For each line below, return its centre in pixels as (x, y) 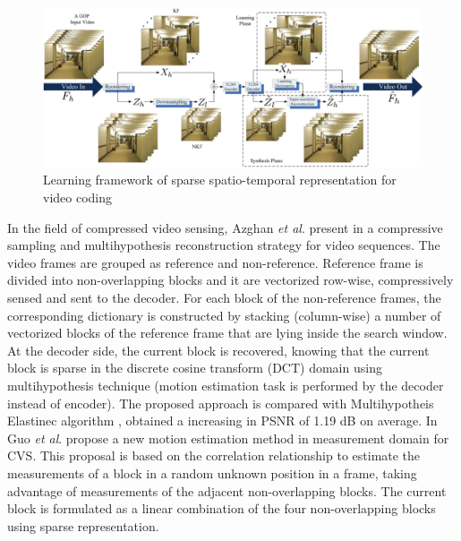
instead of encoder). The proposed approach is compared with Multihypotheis (221, 403)
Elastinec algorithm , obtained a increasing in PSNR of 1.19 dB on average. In (222, 421)
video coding (78, 198)
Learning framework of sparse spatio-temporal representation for (220, 180)
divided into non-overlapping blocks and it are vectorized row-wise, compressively (230, 280)
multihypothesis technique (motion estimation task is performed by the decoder (226, 385)
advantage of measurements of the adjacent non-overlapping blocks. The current (227, 490)
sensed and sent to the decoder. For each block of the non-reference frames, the (224, 298)
